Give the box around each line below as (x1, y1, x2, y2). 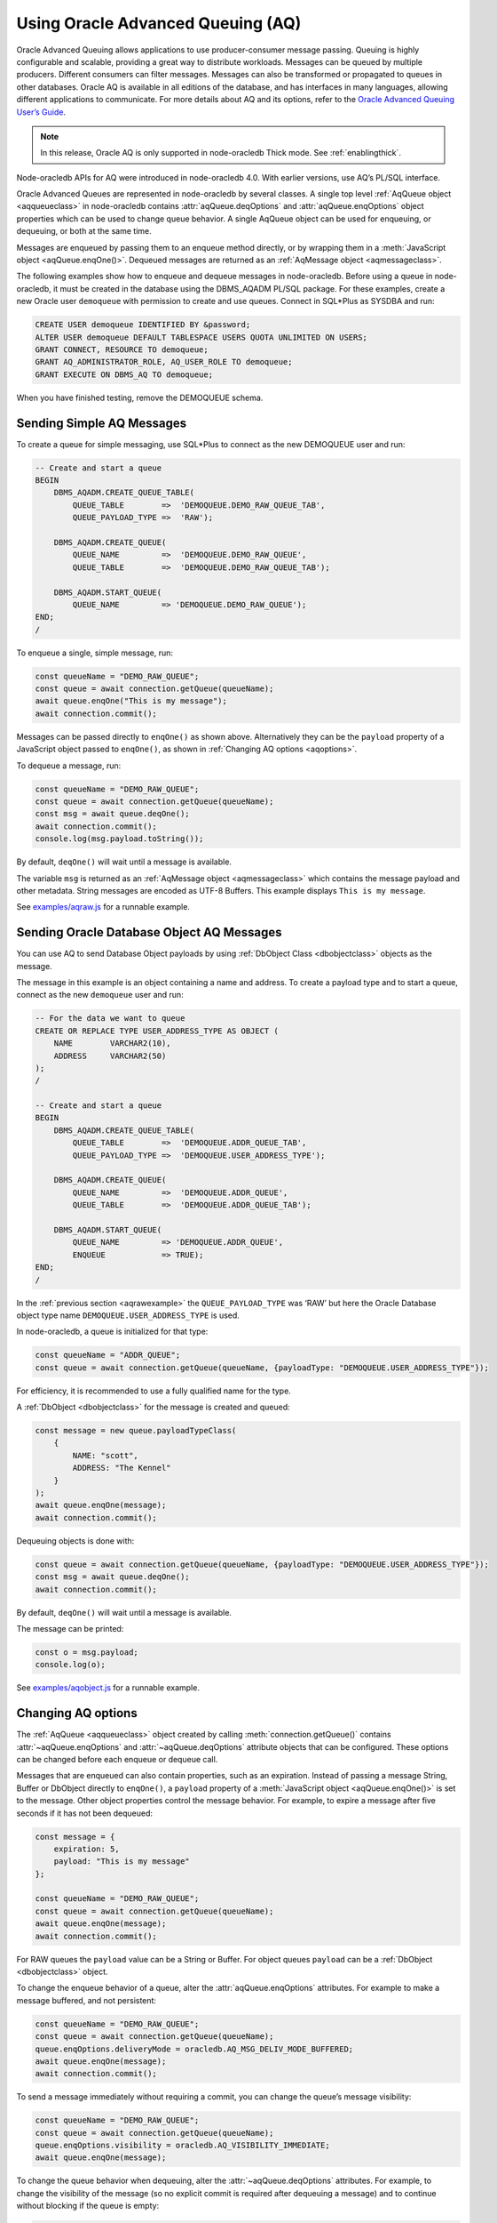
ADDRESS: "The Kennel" (72, 1463, 172, 1473)
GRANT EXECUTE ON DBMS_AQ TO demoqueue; (35, 369, 213, 380)
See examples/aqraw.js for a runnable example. (16, 902, 191, 912)
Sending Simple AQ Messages (16, 415, 187, 430)
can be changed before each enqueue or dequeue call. (16, 1754, 218, 1764)
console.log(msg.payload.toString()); (35, 834, 204, 844)
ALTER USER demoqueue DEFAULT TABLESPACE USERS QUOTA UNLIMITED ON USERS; (35, 332, 368, 342)
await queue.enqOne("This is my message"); (35, 696, 228, 706)
